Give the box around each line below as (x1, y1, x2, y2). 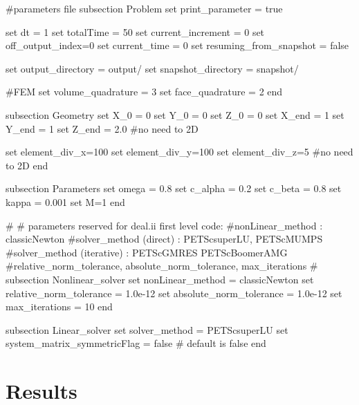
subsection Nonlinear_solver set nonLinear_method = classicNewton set (6, 272, 314, 286)
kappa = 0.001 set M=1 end (6, 194, 125, 209)
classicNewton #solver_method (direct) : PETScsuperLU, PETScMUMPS (6, 232, 323, 246)
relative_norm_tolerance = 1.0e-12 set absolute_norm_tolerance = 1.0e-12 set (6, 285, 342, 300)
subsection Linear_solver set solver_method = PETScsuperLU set (6, 322, 288, 337)
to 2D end (6, 158, 48, 172)
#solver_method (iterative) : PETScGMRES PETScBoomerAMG (6, 245, 288, 259)
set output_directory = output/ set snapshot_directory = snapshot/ (6, 61, 299, 75)
